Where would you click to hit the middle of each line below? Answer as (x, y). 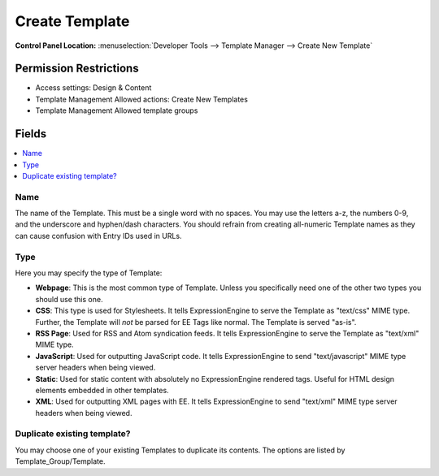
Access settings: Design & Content (93, 88)
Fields (31, 134)
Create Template (72, 21)
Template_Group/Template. (60, 461)
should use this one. (69, 299)
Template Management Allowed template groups (117, 110)
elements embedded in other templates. (102, 390)
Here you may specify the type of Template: (89, 273)
